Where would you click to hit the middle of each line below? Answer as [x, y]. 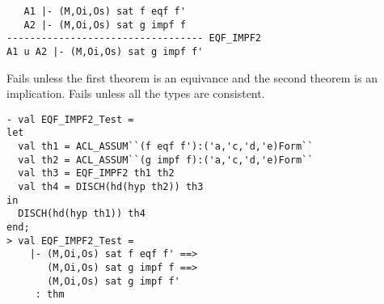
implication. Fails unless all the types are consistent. [136, 93]
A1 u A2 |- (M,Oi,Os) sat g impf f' [105, 51]
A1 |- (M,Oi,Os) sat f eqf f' [105, 11]
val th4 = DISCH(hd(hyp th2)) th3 [111, 187]
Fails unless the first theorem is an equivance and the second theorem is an [192, 77]
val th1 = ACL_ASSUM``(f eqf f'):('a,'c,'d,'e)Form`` [166, 147]
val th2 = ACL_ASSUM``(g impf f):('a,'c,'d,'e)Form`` [166, 160]
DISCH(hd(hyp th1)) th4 [82, 214]
